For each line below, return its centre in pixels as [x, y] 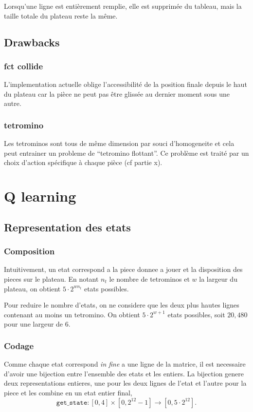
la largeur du [218, 278]
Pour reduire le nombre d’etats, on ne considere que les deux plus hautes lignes [122, 305]
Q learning [40, 196]
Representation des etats [67, 227]
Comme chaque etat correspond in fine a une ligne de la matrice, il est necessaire [125, 364]
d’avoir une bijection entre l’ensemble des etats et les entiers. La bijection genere [124, 373]
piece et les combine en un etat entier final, [68, 392]
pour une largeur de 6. [37, 324]
